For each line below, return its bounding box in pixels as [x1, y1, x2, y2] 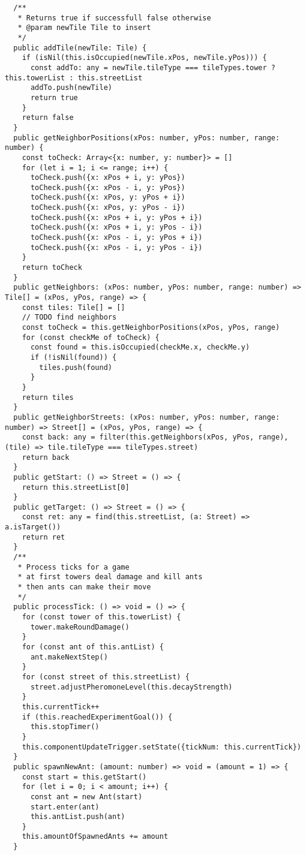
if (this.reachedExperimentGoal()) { [22, 712, 173, 721]
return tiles [22, 393, 74, 402]
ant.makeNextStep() [30, 652, 108, 661]
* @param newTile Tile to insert [17, 23, 151, 32]
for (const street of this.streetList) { [22, 672, 190, 681]
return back [22, 453, 70, 462]
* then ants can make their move [17, 583, 151, 592]
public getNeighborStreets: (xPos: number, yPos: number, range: [13, 413, 280, 422]
